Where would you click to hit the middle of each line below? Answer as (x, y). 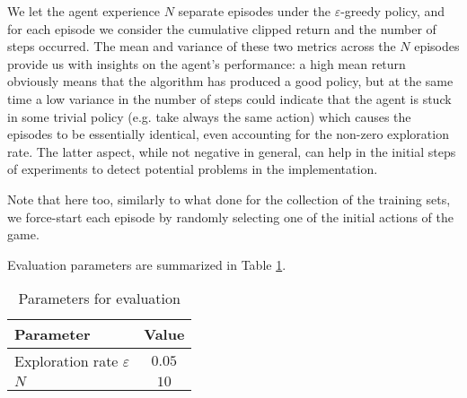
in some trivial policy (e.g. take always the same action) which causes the (209, 116)
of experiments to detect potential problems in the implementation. (193, 169)
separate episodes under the (255, 11)
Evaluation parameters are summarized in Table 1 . (147, 264)
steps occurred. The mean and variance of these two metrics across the (202, 46)
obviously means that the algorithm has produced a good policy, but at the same (230, 81)
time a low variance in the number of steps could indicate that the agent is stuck (229, 98)
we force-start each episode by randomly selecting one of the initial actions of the (230, 216)
